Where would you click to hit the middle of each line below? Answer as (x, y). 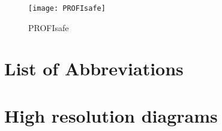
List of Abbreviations (94, 68)
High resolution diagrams (111, 115)
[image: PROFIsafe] (67, 8)
